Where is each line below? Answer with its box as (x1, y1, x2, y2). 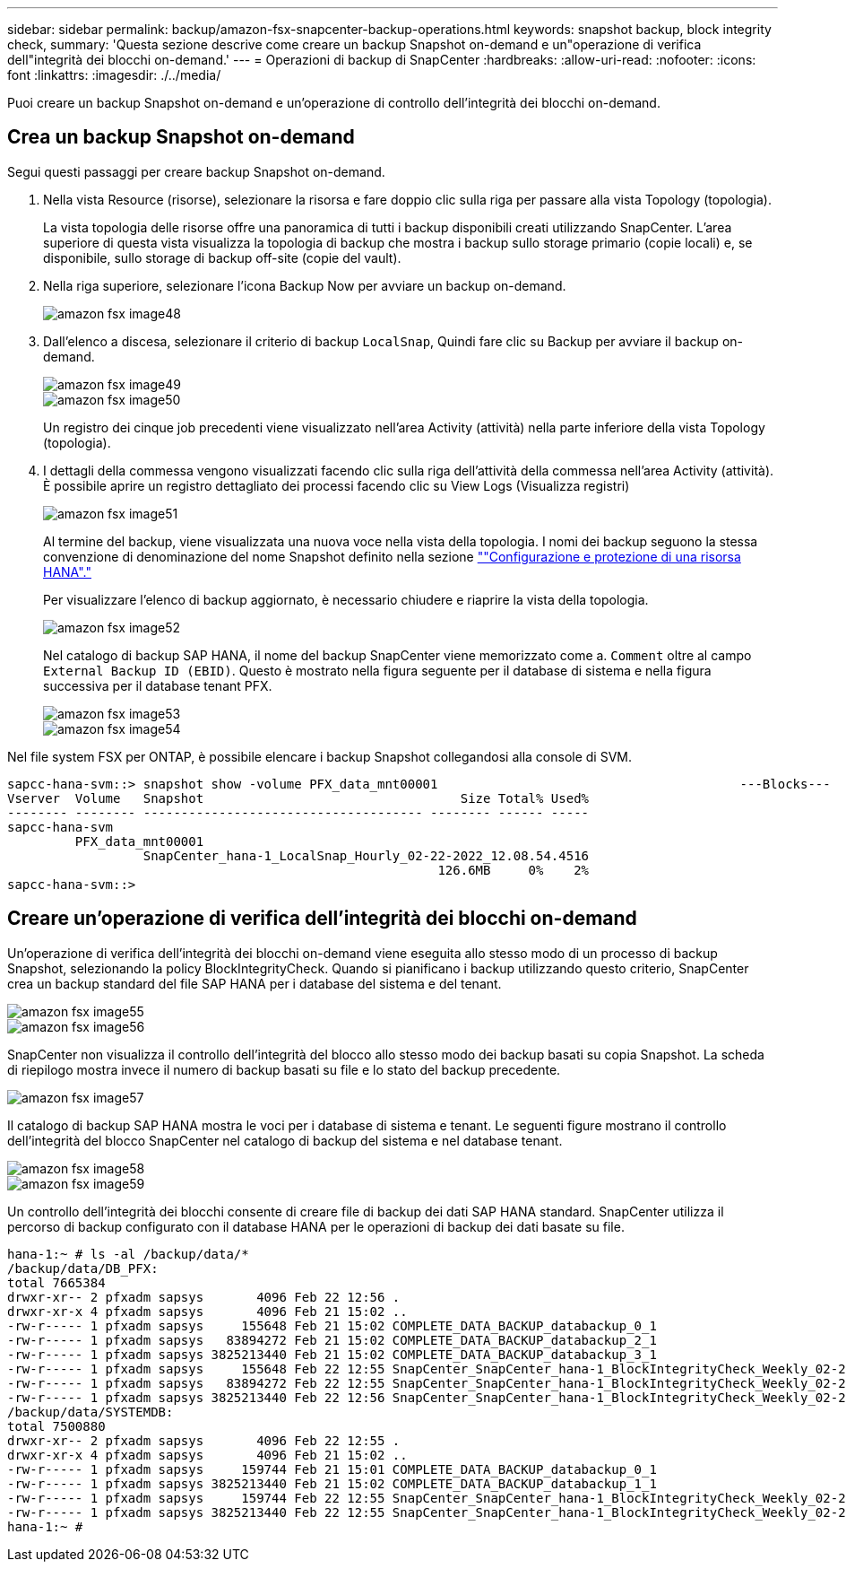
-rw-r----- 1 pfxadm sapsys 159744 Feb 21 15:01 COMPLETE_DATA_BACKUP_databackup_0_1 (7, 1461, 657, 1477)
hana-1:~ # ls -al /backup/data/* (7, 1246, 249, 1261)
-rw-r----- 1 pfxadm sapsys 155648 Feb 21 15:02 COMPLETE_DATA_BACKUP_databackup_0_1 (7, 1318, 657, 1333)
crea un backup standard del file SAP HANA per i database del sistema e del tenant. (7, 975, 502, 991)
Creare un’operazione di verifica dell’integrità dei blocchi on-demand (7, 907, 637, 930)
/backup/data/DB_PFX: (7, 1260, 159, 1276)
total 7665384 (7, 1275, 106, 1290)
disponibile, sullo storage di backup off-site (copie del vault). (43, 249, 401, 266)
